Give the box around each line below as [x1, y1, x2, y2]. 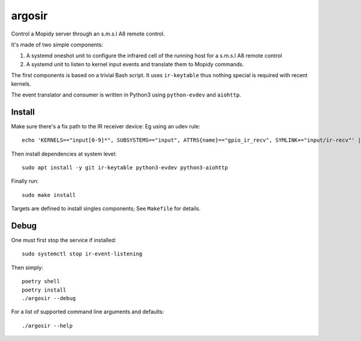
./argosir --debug [22, 295, 76, 301]
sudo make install [22, 192, 76, 198]
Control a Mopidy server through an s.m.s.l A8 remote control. [11, 30, 165, 37]
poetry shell [22, 278, 60, 285]
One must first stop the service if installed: [11, 237, 117, 244]
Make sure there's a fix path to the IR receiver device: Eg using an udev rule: [11, 122, 201, 130]
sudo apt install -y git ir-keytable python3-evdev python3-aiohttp [22, 164, 228, 171]
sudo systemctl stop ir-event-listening [22, 251, 143, 257]
